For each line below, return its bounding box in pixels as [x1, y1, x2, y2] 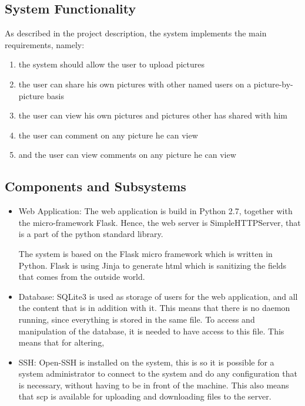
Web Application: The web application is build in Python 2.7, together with [18, 205, 293, 217]
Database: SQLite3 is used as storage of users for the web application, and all [18, 290, 298, 302]
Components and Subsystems [5, 177, 186, 195]
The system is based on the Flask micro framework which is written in [18, 247, 273, 259]
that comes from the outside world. [18, 270, 145, 283]
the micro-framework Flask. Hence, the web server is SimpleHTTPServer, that [18, 216, 301, 228]
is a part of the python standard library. [18, 228, 163, 240]
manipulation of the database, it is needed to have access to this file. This [18, 324, 284, 337]
